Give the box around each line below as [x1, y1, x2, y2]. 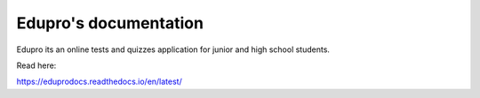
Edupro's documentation [16, 13, 204, 33]
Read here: [16, 60, 57, 71]
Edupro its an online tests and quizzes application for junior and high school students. [16, 44, 331, 55]
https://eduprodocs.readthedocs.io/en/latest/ [16, 76, 182, 87]
